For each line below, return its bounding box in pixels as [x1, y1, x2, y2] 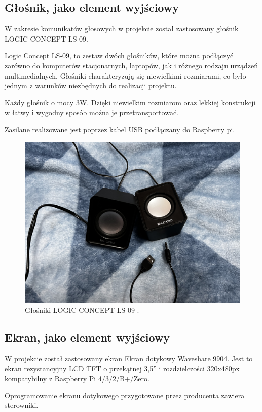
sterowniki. [5, 400, 39, 410]
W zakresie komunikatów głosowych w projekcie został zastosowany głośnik [5, 23, 239, 34]
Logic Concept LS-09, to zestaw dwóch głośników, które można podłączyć [5, 50, 234, 61]
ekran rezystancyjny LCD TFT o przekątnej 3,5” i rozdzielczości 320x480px [5, 363, 240, 373]
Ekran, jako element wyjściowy [5, 329, 170, 345]
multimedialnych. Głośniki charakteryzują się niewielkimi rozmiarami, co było [5, 70, 246, 81]
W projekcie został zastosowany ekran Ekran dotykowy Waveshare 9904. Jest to [5, 353, 253, 363]
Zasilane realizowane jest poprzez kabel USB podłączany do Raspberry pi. [5, 124, 235, 134]
